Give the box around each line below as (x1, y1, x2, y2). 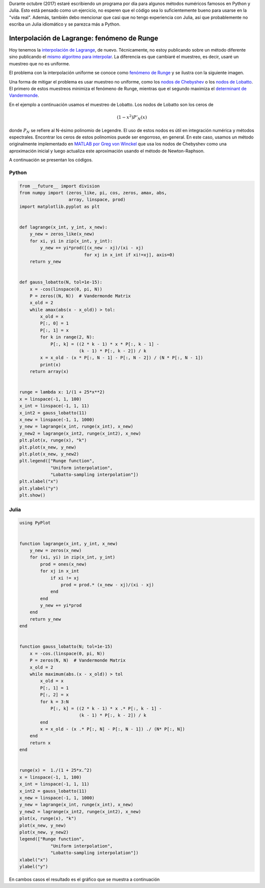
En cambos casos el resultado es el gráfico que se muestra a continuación (9, 876, 160, 882)
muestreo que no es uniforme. (9, 60, 71, 66)
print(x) (40, 361, 61, 367)
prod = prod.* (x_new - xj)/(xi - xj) (60, 582, 154, 587)
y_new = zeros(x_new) (29, 548, 82, 553)
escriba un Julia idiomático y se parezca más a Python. (9, 21, 121, 27)
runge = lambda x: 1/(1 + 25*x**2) (19, 389, 105, 395)
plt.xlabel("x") (19, 479, 59, 484)
